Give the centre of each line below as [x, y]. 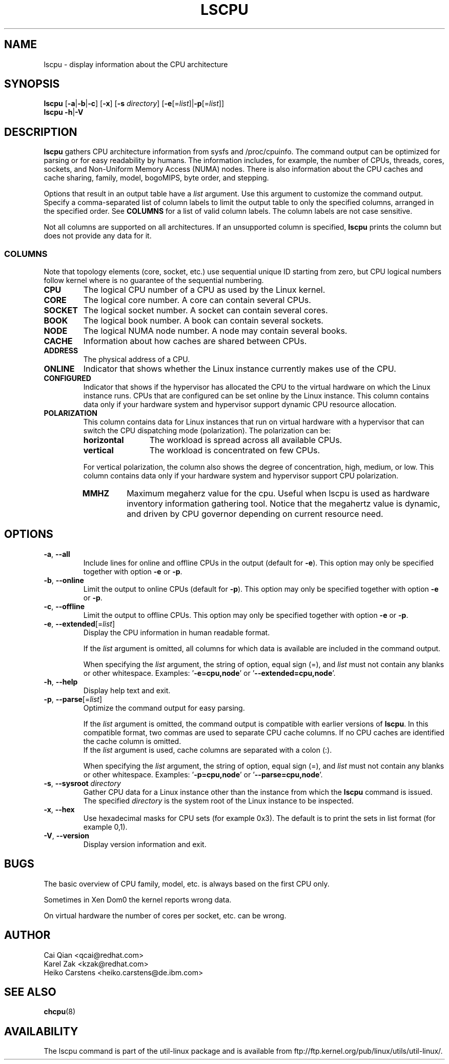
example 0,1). [105, 827]
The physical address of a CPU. [137, 359]
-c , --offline [64, 606]
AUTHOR [27, 935]
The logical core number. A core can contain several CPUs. [197, 300]
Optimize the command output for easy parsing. [164, 708]
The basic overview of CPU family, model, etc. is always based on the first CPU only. [187, 884]
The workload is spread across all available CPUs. [246, 440]
